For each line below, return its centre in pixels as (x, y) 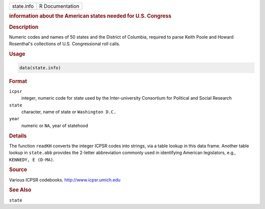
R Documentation (59, 6)
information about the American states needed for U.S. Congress (90, 16)
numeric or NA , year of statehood (55, 126)
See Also (20, 190)
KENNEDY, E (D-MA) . (32, 159)
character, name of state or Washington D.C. (69, 112)
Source (18, 170)
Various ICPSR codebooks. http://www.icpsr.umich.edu (65, 180)
